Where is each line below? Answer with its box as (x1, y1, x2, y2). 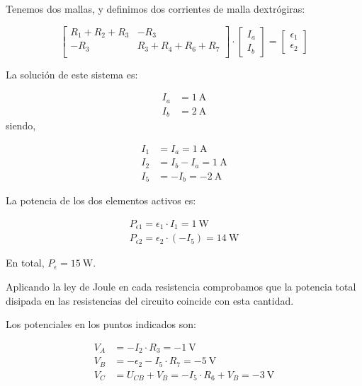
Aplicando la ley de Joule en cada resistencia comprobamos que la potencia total (6, 279, 356, 293)
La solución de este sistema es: (6, 66, 138, 81)
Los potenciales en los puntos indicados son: (6, 317, 196, 332)
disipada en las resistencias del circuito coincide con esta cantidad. (6, 293, 294, 308)
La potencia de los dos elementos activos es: (6, 193, 196, 208)
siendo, (6, 118, 36, 133)
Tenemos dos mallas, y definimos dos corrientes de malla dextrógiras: (6, 1, 305, 16)
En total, (6, 255, 45, 270)
